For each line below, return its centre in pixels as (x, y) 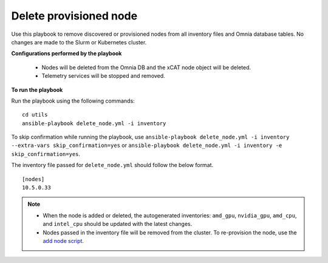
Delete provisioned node (74, 16)
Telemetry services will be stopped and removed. (103, 76)
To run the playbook (37, 90)
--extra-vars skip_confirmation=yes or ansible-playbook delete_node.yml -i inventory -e (147, 145)
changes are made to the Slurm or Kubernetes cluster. (79, 42)
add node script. (63, 241)
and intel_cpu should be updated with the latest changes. (118, 224)
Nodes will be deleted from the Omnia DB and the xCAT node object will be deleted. (146, 67)
